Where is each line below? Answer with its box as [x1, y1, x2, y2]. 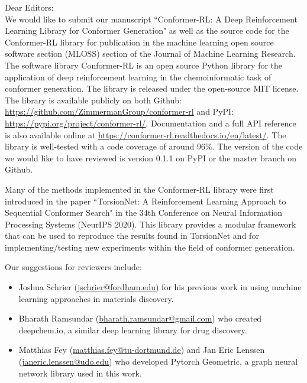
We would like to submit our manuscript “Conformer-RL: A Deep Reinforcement [5, 12, 298, 25]
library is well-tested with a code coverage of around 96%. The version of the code [5, 140, 303, 152]
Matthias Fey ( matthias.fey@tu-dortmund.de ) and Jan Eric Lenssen [18, 343, 265, 356]
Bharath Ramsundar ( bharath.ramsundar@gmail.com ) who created [18, 312, 262, 324]
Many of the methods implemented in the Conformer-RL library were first [5, 183, 274, 195]
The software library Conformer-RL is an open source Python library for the [5, 59, 283, 71]
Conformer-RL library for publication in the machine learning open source [5, 35, 274, 48]
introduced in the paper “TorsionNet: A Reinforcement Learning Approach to [5, 194, 286, 207]
